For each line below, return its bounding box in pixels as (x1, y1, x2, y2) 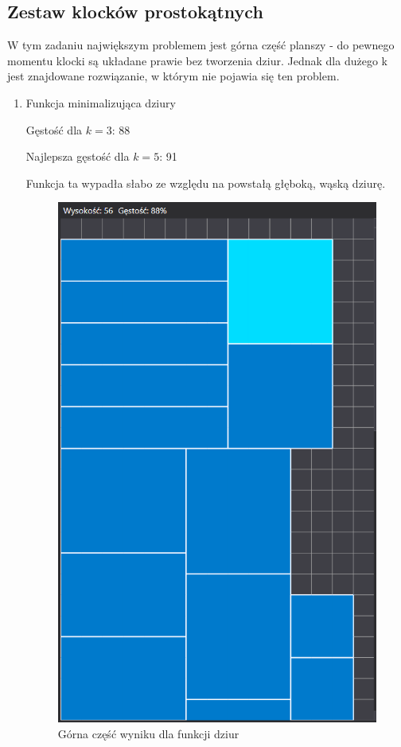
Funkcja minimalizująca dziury (25, 94, 176, 111)
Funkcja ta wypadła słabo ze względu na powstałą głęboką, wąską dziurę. (25, 174, 386, 191)
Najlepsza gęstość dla (25, 148, 130, 165)
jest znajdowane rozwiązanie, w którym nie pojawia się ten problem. (7, 68, 340, 84)
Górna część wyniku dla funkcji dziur (57, 725, 239, 741)
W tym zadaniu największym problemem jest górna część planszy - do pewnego (7, 37, 395, 53)
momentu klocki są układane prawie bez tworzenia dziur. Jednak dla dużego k (7, 52, 387, 68)
